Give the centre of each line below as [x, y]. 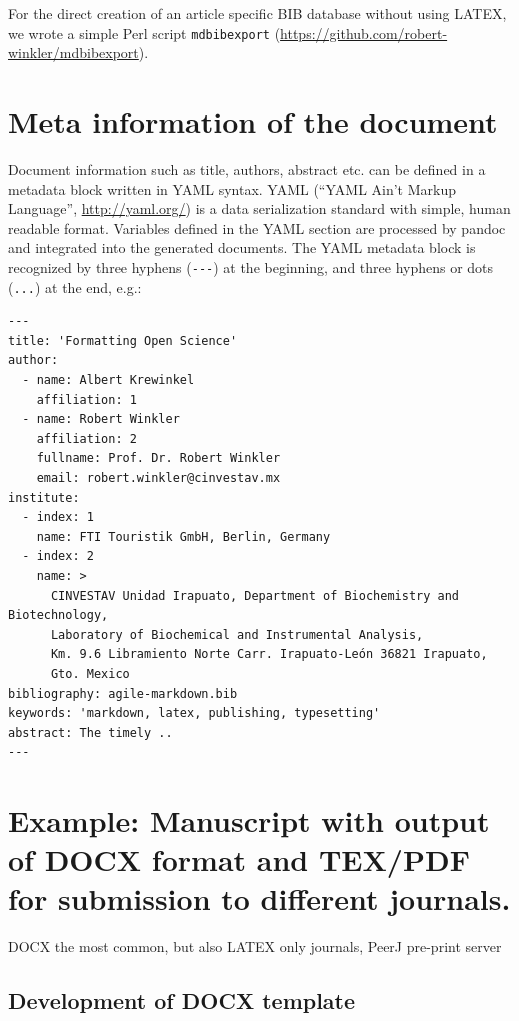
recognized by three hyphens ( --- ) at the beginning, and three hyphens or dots [251, 266]
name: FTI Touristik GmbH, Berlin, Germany [183, 536]
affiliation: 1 [86, 399]
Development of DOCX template [182, 1000]
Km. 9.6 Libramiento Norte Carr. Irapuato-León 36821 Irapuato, [269, 654]
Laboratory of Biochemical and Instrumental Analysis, [237, 634]
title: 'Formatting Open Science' [123, 340]
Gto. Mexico [90, 673]
